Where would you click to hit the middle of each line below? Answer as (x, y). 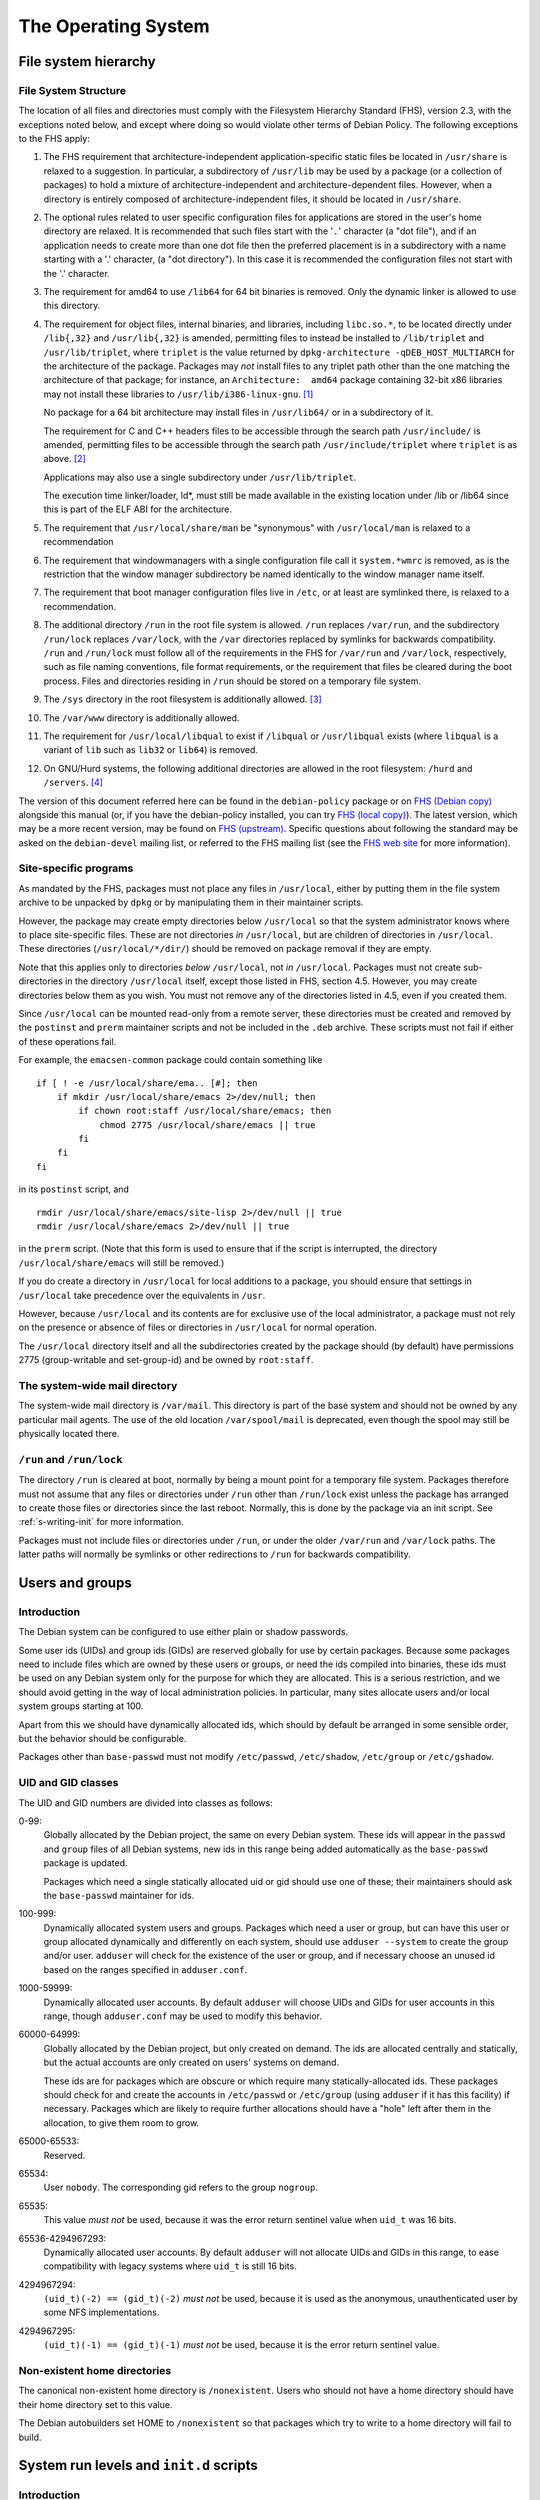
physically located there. (69, 1434)
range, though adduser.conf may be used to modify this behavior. (183, 2016)
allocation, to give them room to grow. (121, 2122)
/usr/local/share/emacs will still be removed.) (121, 1262)
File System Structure (72, 90)
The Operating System (114, 26)
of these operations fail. (67, 1041)
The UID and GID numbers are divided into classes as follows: (146, 1802)
